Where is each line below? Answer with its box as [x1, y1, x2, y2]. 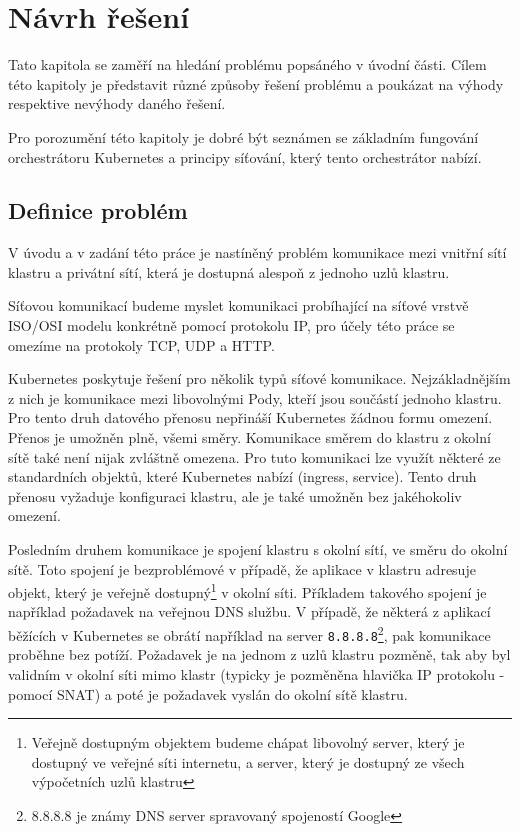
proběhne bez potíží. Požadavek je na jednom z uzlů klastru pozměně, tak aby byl [8, 644, 511, 665]
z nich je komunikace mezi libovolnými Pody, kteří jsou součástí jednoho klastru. [8, 387, 502, 408]
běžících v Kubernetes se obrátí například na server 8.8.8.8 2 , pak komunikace [8, 622, 491, 645]
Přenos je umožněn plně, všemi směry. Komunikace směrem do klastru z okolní [8, 427, 491, 448]
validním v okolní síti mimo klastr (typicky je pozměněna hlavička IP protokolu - [8, 663, 505, 684]
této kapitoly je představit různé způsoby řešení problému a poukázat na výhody [8, 73, 504, 94]
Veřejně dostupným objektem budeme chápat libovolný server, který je [31, 732, 465, 753]
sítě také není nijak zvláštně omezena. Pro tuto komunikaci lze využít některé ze [8, 446, 501, 467]
